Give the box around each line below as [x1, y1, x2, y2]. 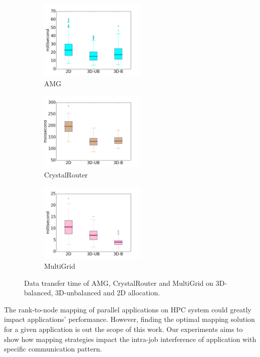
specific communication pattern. [4, 343, 102, 354]
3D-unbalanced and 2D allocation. [55, 287, 160, 298]
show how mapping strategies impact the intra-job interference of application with [4, 333, 256, 344]
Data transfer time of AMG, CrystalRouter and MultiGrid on [24, 277, 213, 288]
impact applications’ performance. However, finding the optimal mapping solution [4, 314, 255, 324]
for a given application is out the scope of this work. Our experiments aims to [4, 323, 243, 334]
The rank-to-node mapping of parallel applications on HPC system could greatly [4, 304, 251, 314]
